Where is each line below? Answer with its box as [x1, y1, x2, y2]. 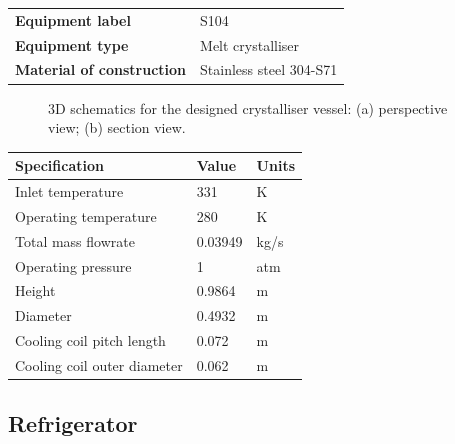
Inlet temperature [15, 181, 124, 202]
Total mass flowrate [15, 230, 135, 251]
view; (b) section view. [48, 117, 186, 138]
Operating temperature [15, 205, 157, 226]
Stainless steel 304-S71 [200, 59, 338, 80]
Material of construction [15, 59, 187, 80]
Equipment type [15, 34, 129, 55]
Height [15, 280, 56, 301]
